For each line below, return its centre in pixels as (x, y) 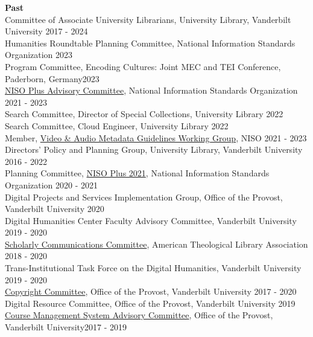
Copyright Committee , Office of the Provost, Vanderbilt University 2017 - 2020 (151, 291)
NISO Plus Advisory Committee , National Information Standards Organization (151, 90)
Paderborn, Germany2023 (52, 78)
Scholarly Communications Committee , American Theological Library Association (156, 244)
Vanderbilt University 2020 (55, 209)
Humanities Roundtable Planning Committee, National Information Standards (150, 43)
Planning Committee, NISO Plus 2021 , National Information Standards (137, 173)
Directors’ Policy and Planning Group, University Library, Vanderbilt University (154, 149)
